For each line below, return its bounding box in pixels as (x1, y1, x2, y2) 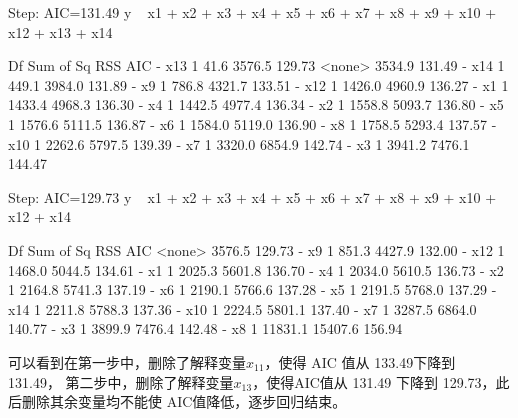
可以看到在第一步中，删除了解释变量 (8, 351, 246, 372)
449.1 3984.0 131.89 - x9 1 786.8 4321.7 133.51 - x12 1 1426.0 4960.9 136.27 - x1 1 (8, 74, 509, 95)
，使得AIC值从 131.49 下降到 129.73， (252, 371, 496, 392)
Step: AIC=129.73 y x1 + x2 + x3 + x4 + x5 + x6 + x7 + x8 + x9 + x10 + (8, 186, 497, 207)
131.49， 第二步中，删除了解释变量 (8, 371, 234, 392)
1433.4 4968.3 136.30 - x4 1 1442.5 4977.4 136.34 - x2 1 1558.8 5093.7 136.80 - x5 (8, 94, 504, 115)
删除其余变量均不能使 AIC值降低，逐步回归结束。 (21, 391, 347, 412)
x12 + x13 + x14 (8, 21, 113, 42)
